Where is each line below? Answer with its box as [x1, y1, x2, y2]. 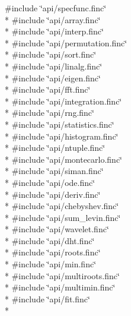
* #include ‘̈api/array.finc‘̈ [5, 13, 101, 26]
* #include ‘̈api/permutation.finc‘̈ [5, 36, 127, 49]
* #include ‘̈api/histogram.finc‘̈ [5, 129, 119, 142]
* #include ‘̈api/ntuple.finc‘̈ [5, 141, 106, 154]
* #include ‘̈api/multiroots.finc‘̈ [5, 269, 120, 282]
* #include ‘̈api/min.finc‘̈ [5, 258, 97, 270]
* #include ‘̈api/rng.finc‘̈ [5, 106, 94, 119]
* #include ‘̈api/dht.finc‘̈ [5, 234, 95, 247]
